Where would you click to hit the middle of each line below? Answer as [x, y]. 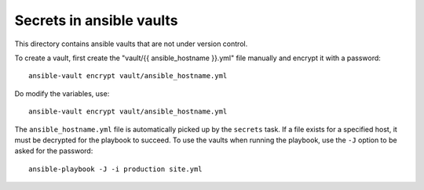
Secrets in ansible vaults [96, 20]
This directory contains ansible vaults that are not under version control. [131, 44]
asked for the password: [54, 151]
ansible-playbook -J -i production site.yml [116, 169]
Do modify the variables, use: [62, 93]
